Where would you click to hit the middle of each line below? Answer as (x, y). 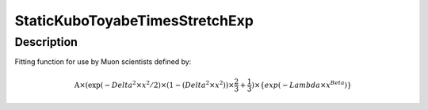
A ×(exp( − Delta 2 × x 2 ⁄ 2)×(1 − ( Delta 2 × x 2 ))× (154, 84)
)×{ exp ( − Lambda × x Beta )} (301, 84)
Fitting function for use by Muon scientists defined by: (103, 62)
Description (46, 42)
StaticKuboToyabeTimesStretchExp (134, 21)
